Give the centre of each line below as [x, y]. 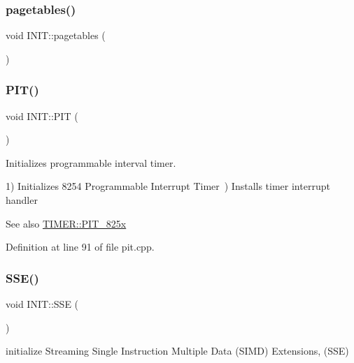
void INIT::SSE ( [42, 304]
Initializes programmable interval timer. [91, 162]
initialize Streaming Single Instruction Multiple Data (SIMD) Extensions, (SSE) [177, 351]
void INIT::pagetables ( [56, 35]
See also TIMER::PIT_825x [66, 223]
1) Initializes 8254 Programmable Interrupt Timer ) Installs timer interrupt [168, 186]
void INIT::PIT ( [42, 116]
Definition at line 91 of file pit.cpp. [80, 247]
